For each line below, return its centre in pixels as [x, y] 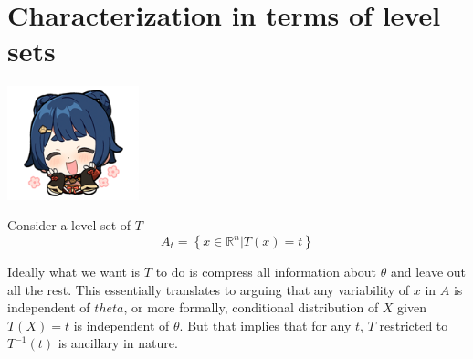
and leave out [428, 272]
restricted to [414, 325]
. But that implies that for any [265, 325]
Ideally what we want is [74, 272]
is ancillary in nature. [118, 343]
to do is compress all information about [266, 272]
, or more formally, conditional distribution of [251, 307]
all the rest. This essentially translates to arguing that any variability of [209, 289]
